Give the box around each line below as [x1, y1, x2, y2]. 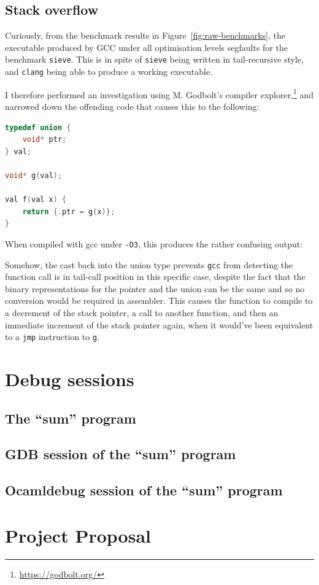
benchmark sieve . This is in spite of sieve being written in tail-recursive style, [5, 53, 304, 66]
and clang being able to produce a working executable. [5, 65, 213, 78]
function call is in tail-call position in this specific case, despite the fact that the [5, 270, 306, 283]
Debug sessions [5, 366, 134, 392]
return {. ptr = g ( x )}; [22, 207, 115, 216]
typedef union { [5, 123, 71, 132]
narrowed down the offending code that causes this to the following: [5, 99, 259, 112]
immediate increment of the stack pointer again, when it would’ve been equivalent [5, 318, 313, 331]
